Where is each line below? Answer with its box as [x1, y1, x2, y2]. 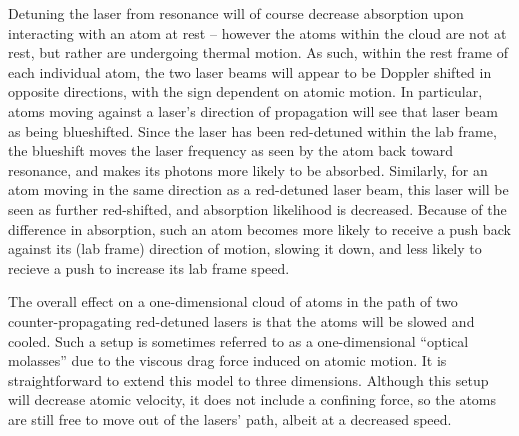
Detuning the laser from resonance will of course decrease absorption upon [8, 3, 464, 23]
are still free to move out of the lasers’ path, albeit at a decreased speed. [8, 408, 452, 429]
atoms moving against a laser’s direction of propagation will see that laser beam [8, 100, 498, 121]
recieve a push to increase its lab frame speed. [8, 257, 290, 278]
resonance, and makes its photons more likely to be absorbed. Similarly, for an [8, 159, 488, 180]
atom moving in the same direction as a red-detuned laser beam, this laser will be [8, 179, 509, 200]
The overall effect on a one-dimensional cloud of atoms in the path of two [8, 291, 458, 312]
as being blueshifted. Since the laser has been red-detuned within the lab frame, [8, 120, 497, 141]
